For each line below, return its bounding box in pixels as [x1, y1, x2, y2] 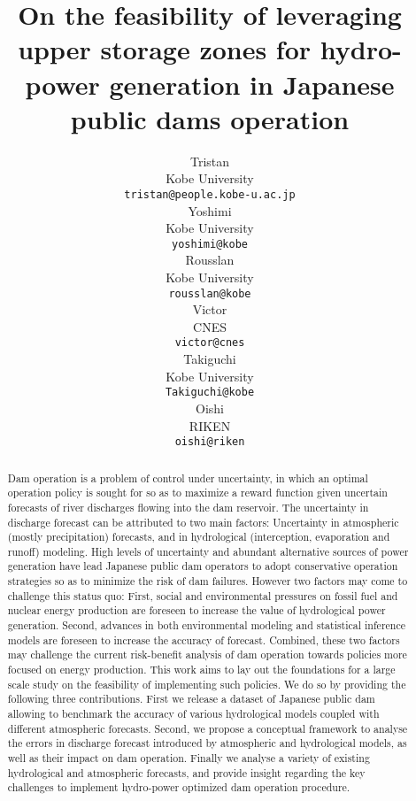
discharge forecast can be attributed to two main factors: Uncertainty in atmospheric [7, 514, 399, 529]
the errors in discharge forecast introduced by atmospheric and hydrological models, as [7, 736, 407, 751]
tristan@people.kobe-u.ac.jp [124, 188, 296, 201]
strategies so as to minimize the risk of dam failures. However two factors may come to [7, 574, 408, 589]
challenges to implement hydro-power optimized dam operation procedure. [7, 780, 351, 795]
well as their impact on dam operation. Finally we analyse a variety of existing [7, 751, 370, 766]
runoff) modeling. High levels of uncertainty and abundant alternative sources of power [7, 543, 409, 558]
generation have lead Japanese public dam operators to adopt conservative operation [7, 558, 398, 574]
